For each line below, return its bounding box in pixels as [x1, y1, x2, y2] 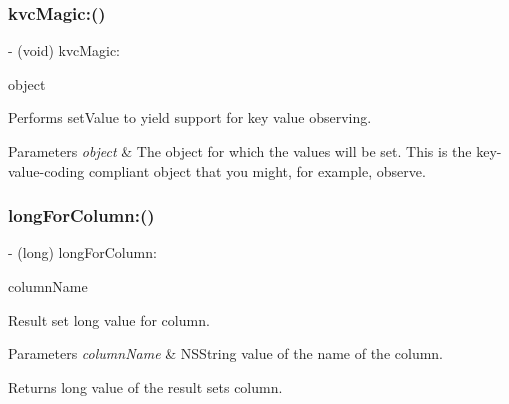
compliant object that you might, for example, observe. [88, 160, 426, 181]
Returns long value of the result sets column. [8, 376, 283, 397]
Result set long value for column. [8, 309, 210, 330]
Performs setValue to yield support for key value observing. [8, 107, 372, 128]
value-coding [8, 160, 85, 181]
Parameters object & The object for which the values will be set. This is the [8, 141, 472, 161]
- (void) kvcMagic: [8, 40, 120, 61]
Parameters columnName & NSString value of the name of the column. [8, 343, 444, 364]
